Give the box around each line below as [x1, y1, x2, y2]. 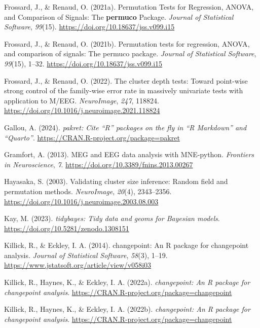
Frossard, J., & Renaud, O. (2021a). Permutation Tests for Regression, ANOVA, [4, 2, 254, 12]
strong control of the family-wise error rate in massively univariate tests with [4, 85, 243, 96]
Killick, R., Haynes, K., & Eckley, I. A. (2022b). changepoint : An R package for [4, 304, 250, 314]
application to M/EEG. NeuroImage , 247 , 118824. [4, 95, 160, 105]
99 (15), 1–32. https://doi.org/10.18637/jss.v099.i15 [4, 58, 163, 68]
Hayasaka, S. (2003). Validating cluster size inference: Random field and [4, 176, 228, 187]
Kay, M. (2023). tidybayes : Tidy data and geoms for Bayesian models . [4, 213, 220, 224]
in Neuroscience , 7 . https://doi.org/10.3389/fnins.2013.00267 [4, 159, 193, 169]
